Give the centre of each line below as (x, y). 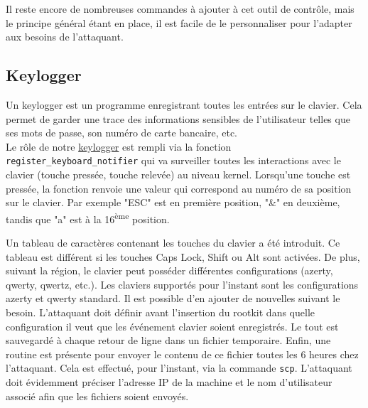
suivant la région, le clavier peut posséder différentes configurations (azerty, (169, 270)
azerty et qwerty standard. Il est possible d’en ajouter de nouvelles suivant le (173, 298)
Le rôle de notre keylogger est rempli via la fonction (119, 146)
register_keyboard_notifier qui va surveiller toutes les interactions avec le (173, 160)
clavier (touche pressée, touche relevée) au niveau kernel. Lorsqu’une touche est (178, 175)
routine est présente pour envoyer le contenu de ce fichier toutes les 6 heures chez (182, 354)
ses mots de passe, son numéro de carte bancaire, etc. (122, 133)
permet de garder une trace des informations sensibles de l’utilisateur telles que (178, 118)
